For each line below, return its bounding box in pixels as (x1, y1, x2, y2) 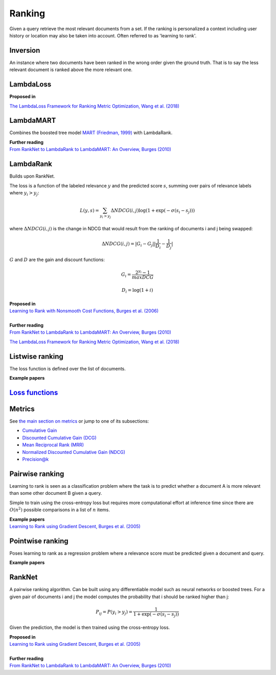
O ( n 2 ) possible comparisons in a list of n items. (9, 506, 110, 513)
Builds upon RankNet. (9, 173, 55, 179)
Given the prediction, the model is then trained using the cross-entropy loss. (9, 624, 170, 630)
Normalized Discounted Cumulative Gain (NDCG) (22, 449, 125, 455)
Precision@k (22, 456, 49, 463)
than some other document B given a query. (9, 490, 102, 496)
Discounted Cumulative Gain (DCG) (22, 434, 97, 441)
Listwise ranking (9, 352, 63, 361)
